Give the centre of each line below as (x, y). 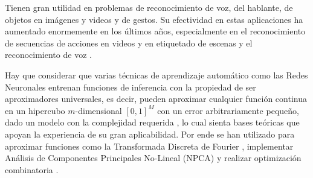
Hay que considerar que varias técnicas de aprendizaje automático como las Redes (156, 75)
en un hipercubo (35, 110)
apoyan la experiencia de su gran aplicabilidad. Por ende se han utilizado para (150, 134)
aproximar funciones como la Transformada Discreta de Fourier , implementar (149, 146)
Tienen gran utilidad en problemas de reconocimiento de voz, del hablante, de (149, 7)
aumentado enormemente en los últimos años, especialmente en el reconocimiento (155, 31)
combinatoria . (32, 169)
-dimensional (98, 110)
